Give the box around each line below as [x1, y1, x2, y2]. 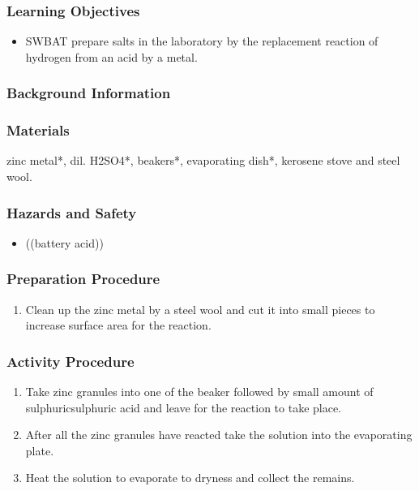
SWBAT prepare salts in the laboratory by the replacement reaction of [25, 32, 378, 50]
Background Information [6, 83, 171, 103]
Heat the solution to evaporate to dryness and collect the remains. [25, 469, 355, 486]
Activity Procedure [6, 351, 135, 371]
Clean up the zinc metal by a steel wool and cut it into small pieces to [25, 300, 375, 317]
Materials [6, 120, 70, 140]
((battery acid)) [25, 234, 104, 251]
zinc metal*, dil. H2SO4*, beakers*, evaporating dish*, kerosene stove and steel [6, 152, 400, 169]
